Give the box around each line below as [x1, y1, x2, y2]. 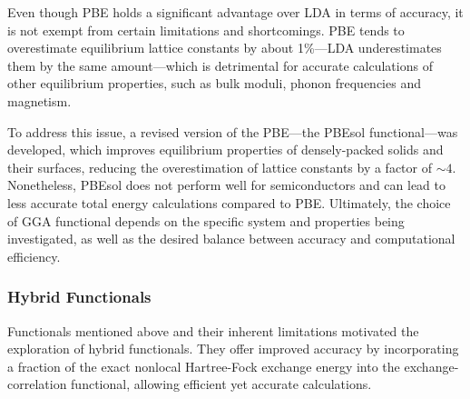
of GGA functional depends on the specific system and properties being [7, 211, 405, 230]
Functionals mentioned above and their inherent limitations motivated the [7, 321, 419, 340]
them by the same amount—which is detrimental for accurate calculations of [7, 55, 433, 75]
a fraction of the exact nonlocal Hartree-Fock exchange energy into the [7, 356, 400, 375]
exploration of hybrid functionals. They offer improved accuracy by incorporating [7, 339, 459, 358]
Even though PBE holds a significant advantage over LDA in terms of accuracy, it [7, 3, 464, 21]
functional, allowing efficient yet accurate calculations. [71, 374, 372, 394]
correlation [7, 374, 67, 394]
